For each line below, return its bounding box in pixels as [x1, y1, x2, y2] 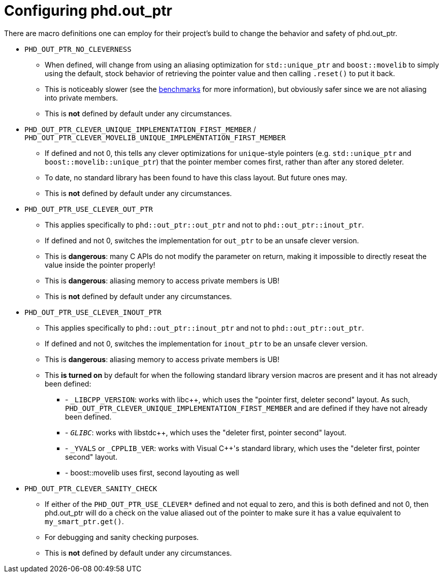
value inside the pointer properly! [45, 260, 155, 269]
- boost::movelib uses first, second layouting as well [65, 468, 239, 477]
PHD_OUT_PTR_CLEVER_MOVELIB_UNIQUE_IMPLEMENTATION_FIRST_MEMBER [24, 133, 286, 142]
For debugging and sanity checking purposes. [45, 532, 199, 541]
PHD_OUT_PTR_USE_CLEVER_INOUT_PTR [24, 308, 162, 316]
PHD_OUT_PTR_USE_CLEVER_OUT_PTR [24, 205, 153, 213]
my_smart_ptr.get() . [45, 517, 124, 526]
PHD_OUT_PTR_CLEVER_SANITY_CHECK [24, 484, 157, 493]
